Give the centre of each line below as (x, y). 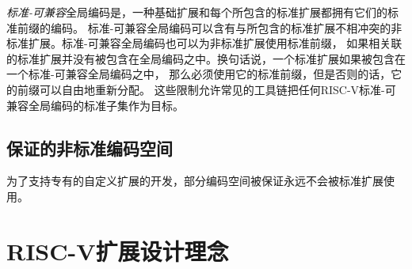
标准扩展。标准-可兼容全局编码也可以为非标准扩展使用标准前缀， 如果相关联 (204, 43)
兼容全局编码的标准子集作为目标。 (95, 105)
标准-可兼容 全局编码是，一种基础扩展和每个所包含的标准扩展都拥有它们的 (197, 12)
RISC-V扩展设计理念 (118, 250)
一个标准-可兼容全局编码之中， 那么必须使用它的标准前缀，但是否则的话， (199, 74)
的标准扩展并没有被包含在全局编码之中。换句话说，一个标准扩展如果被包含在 (206, 58)
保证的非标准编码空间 (90, 148)
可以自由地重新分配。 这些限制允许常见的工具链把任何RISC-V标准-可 (217, 89)
